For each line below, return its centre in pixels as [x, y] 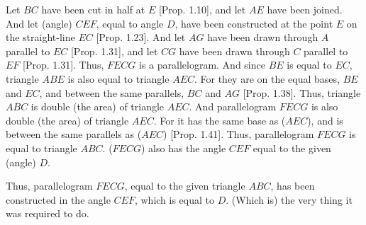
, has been [293, 186]
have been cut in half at [93, 9]
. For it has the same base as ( [220, 120]
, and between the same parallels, [112, 92]
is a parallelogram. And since [202, 65]
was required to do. [48, 213]
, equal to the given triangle [185, 186]
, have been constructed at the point [254, 23]
